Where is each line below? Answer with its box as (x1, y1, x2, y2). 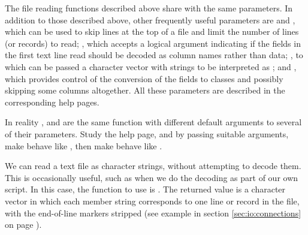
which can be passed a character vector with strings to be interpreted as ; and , (5, 60, 297, 73)
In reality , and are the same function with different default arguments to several (5, 116, 302, 128)
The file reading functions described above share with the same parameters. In (5, 2, 293, 14)
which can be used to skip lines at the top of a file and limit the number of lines (5, 25, 299, 38)
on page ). (5, 218, 42, 231)
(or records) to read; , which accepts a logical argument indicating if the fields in (5, 37, 301, 49)
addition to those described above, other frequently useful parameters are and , (5, 13, 295, 26)
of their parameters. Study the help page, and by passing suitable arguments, (5, 127, 289, 140)
